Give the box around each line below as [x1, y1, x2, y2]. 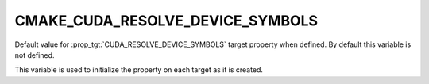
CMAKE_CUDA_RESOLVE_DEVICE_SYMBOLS [14, 12, 318, 29]
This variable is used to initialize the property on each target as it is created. [14, 65, 264, 74]
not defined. [14, 50, 55, 59]
